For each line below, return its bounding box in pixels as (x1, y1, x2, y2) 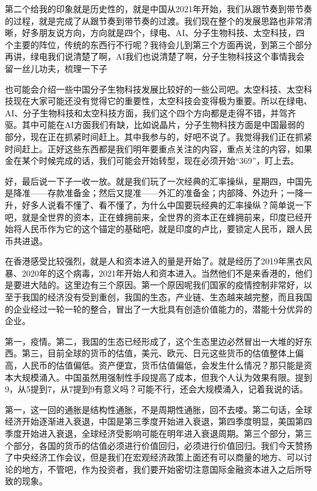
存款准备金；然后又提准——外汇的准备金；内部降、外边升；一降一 (47, 186, 312, 199)
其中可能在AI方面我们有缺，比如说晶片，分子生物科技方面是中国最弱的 (21, 118, 305, 131)
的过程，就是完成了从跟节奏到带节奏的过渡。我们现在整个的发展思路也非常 (5, 14, 304, 27)
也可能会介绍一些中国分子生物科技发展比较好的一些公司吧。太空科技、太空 (5, 82, 304, 95)
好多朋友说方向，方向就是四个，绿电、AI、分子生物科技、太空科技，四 (21, 26, 305, 39)
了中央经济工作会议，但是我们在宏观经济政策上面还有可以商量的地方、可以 (5, 451, 304, 464)
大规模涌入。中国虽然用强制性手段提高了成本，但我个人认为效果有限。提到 (13, 370, 312, 383)
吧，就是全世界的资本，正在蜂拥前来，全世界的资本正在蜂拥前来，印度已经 (5, 210, 304, 223)
